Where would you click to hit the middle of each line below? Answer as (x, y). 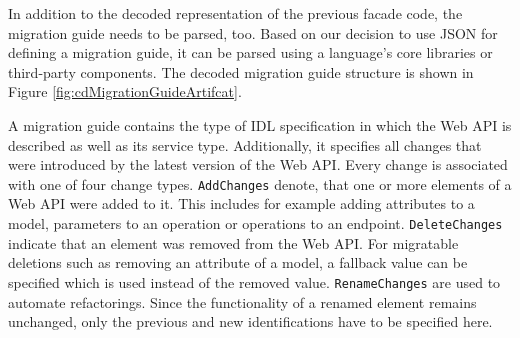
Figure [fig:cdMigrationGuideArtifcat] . (125, 91)
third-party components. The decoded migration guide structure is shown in (241, 71)
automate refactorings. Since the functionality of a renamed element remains (242, 301)
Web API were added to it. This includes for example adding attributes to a (241, 203)
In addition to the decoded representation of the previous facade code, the (235, 13)
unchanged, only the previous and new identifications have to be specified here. (250, 321)
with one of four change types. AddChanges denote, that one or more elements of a (260, 183)
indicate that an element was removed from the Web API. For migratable (233, 242)
